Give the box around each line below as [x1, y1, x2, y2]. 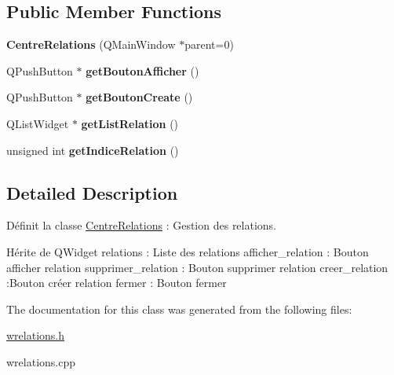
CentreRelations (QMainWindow [6, 36, 176, 53]
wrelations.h [6, 327, 65, 344]
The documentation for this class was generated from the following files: [6, 300, 352, 317]
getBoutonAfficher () [86, 62, 199, 79]
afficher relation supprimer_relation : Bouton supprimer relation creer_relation [6, 259, 389, 275]
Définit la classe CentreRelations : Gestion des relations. [6, 217, 277, 233]
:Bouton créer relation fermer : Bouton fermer [6, 274, 227, 291]
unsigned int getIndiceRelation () [6, 142, 179, 158]
